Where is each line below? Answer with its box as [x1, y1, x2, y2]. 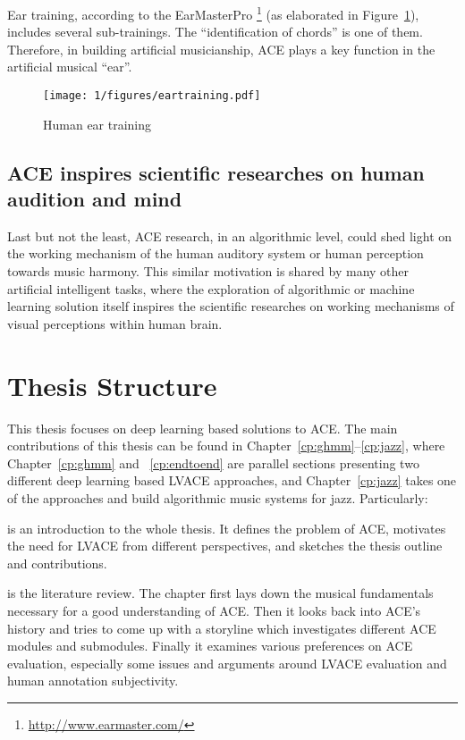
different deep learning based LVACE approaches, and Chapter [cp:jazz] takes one [7, 471, 457, 490]
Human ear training [43, 114, 152, 133]
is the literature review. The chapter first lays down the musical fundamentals [7, 584, 434, 602]
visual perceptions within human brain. [7, 314, 223, 332]
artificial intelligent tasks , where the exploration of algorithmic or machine [7, 279, 415, 298]
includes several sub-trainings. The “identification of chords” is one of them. [7, 22, 423, 41]
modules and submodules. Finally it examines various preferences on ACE [7, 636, 413, 655]
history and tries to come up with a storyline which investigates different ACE [7, 618, 436, 637]
